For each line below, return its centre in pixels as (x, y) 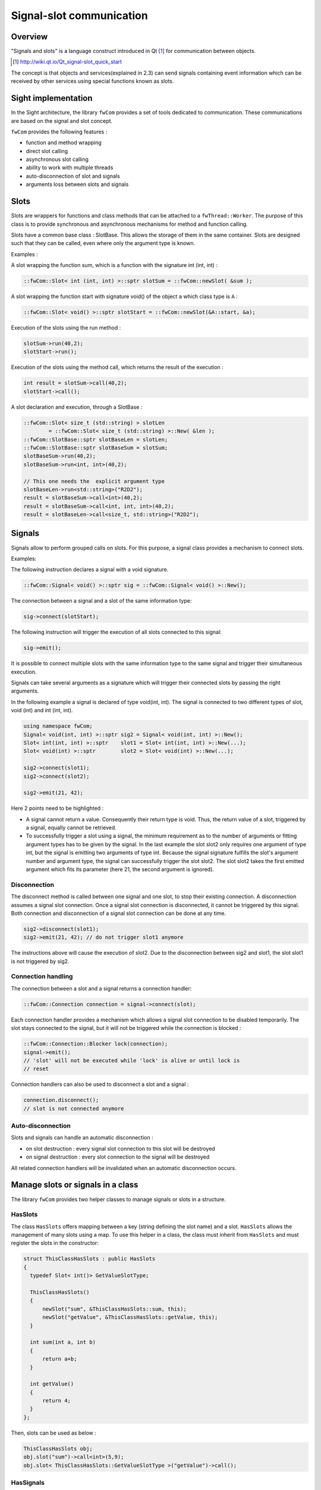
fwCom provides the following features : (59, 132)
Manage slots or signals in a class (75, 1185)
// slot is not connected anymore (74, 1108)
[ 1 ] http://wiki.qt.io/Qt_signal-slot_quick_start (67, 62)
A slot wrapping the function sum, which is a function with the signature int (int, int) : (114, 265)
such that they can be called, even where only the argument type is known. (103, 243)
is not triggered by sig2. (40, 961)
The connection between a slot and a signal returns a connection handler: (101, 988)
